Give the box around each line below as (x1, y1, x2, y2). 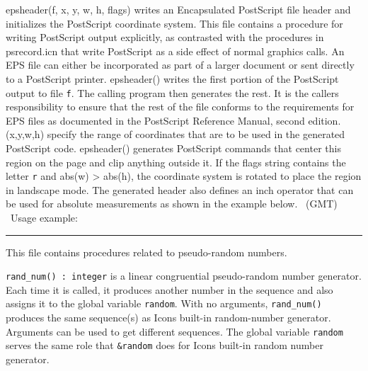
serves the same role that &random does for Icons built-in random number (6, 338, 323, 353)
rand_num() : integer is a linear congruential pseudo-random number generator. (6, 268, 362, 283)
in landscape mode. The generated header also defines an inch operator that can (6, 182, 354, 197)
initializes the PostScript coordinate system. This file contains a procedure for (6, 16, 343, 30)
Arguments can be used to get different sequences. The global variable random (6, 324, 343, 338)
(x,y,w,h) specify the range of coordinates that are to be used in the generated (6, 127, 345, 142)
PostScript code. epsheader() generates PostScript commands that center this (6, 141, 341, 155)
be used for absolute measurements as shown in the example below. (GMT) (6, 196, 338, 211)
